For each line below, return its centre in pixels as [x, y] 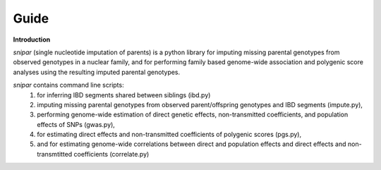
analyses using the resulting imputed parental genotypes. [97, 72]
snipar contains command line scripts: [68, 85]
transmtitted [55, 154]
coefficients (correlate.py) [111, 154]
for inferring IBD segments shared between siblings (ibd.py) [124, 95]
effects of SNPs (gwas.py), [76, 124]
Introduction [32, 40]
